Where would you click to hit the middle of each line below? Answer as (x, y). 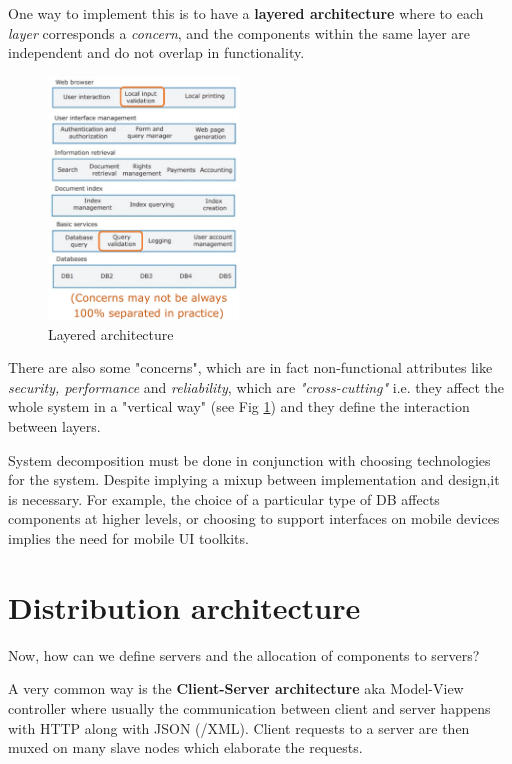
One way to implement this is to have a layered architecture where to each (246, 13)
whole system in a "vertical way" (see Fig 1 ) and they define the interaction (239, 406)
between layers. (54, 426)
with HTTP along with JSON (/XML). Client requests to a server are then (239, 727)
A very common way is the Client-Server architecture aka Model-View (236, 688)
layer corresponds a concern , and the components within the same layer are (239, 32)
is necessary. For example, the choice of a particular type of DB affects (224, 498)
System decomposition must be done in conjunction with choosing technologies (249, 459)
